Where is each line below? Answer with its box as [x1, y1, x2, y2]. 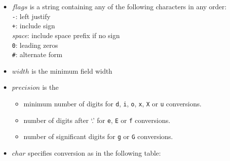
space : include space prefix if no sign [12, 30, 120, 40]
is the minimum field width [31, 65, 112, 76]
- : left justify [12, 11, 51, 21]
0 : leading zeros [12, 40, 58, 50]
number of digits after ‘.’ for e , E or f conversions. [23, 115, 171, 125]
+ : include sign [12, 20, 55, 31]
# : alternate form [12, 49, 63, 60]
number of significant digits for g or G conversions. [23, 131, 173, 141]
